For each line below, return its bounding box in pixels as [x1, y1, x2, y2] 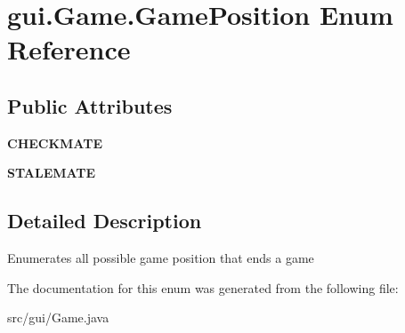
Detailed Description [7, 207, 202, 234]
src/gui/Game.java [7, 308, 109, 327]
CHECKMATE [7, 133, 102, 152]
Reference [7, 31, 131, 67]
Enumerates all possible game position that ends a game [7, 249, 314, 267]
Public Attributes [7, 91, 173, 119]
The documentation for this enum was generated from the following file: [7, 278, 399, 297]
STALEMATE [7, 163, 96, 182]
